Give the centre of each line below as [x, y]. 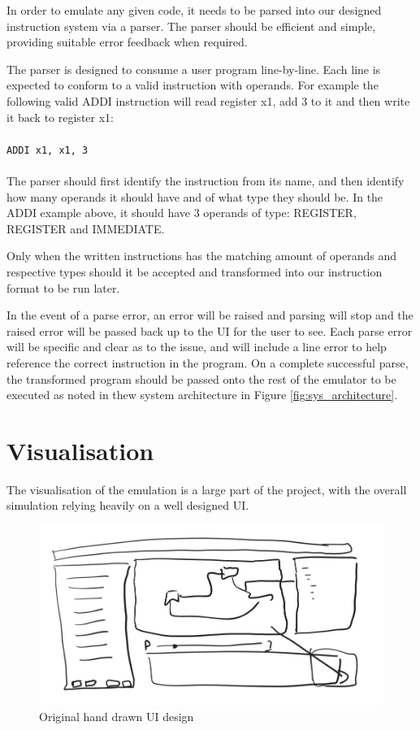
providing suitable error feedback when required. [127, 42]
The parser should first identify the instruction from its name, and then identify [206, 180]
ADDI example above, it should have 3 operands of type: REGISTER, [182, 213]
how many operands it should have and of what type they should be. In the [195, 196]
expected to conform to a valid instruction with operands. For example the [193, 85]
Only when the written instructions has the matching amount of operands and [201, 256]
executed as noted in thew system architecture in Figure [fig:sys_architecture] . [202, 395]
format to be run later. [63, 287]
